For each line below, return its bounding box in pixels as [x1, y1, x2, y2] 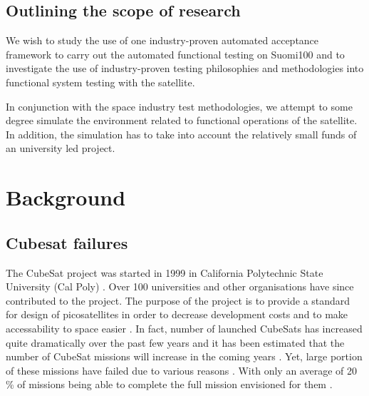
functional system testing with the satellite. [6, 74, 195, 89]
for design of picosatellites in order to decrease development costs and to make [6, 307, 348, 322]
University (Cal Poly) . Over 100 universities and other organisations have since [6, 279, 354, 294]
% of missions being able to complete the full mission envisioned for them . [6, 377, 333, 392]
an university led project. [6, 141, 115, 156]
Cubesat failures [6, 231, 128, 253]
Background [6, 183, 126, 212]
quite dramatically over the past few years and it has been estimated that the [6, 335, 345, 350]
